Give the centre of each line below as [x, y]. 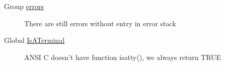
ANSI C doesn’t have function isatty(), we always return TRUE [123, 57]
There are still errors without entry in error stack [100, 23]
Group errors [24, 6]
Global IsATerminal [34, 40]
